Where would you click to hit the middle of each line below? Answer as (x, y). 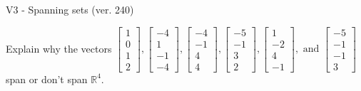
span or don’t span (47, 79)
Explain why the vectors (59, 48)
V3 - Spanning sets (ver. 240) (70, 9)
